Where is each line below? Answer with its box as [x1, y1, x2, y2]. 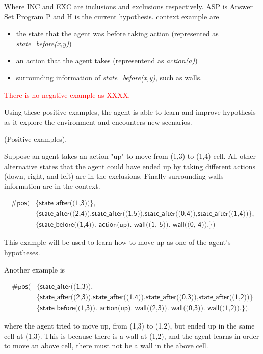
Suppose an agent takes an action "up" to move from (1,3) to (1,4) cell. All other [4, 150, 256, 161]
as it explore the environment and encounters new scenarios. [4, 116, 192, 127]
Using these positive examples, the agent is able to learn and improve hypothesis [4, 106, 256, 117]
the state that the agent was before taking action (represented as [16, 28, 219, 39]
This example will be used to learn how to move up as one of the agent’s [4, 237, 231, 248]
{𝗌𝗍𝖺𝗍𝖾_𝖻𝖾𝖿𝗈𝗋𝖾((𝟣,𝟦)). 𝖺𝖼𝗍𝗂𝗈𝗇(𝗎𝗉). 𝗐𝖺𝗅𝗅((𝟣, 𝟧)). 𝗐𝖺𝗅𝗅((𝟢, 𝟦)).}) [35, 221, 216, 229]
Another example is [4, 264, 65, 275]
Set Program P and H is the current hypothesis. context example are [4, 11, 219, 21]
